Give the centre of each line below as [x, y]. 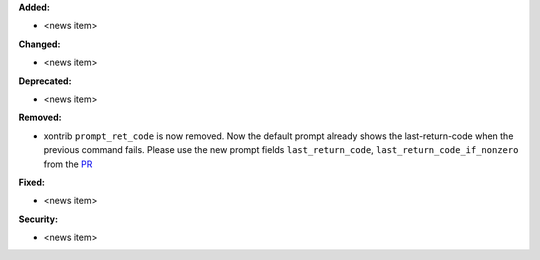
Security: [38, 219]
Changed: [39, 44]
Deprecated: [45, 81]
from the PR [68, 164]
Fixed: [31, 182]
